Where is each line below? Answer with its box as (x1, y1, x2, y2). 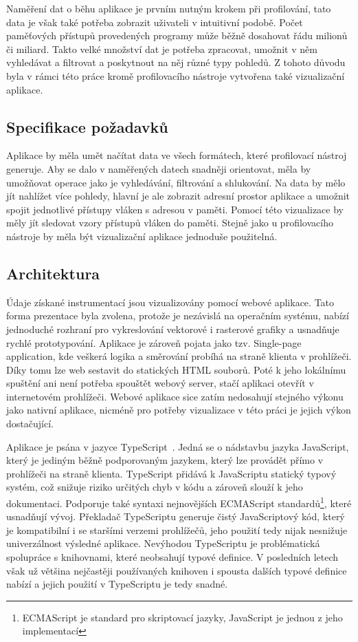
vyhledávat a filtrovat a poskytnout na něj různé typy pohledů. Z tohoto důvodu (6, 55, 346, 69)
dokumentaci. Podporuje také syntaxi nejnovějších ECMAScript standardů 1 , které (6, 494, 352, 510)
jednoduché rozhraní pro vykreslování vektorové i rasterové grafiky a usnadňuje (6, 321, 339, 336)
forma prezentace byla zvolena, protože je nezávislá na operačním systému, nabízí (6, 308, 349, 323)
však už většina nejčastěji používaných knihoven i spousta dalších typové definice (6, 563, 347, 577)
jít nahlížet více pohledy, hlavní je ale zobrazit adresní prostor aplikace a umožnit (6, 189, 350, 203)
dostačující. (6, 416, 54, 431)
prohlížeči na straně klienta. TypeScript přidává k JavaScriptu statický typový (6, 466, 337, 480)
